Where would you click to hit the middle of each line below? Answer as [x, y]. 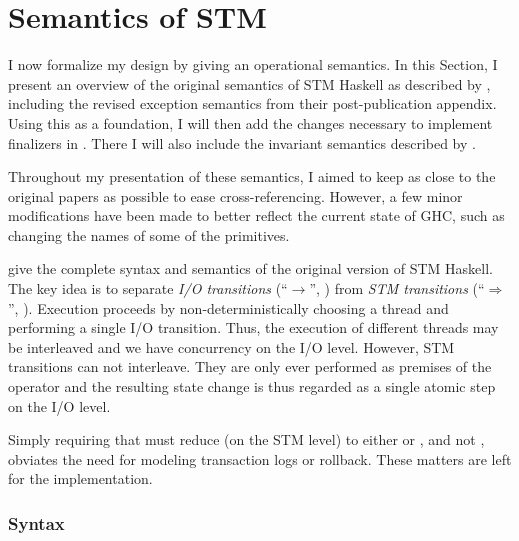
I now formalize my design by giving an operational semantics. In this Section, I [253, 64]
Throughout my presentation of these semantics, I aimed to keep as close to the [252, 176]
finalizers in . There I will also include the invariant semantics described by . [242, 142]
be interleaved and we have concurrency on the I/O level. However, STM [231, 346]
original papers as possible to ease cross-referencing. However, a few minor [235, 195]
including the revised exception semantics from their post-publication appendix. [252, 103]
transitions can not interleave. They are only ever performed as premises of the [250, 366]
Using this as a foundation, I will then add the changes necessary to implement [250, 122]
